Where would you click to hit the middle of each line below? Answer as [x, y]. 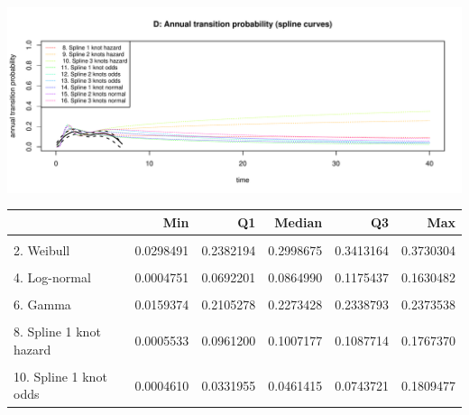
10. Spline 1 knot [60, 376]
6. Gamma [42, 304]
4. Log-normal [52, 277]
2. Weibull [42, 249]
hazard [32, 349]
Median [299, 221]
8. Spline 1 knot [57, 332]
